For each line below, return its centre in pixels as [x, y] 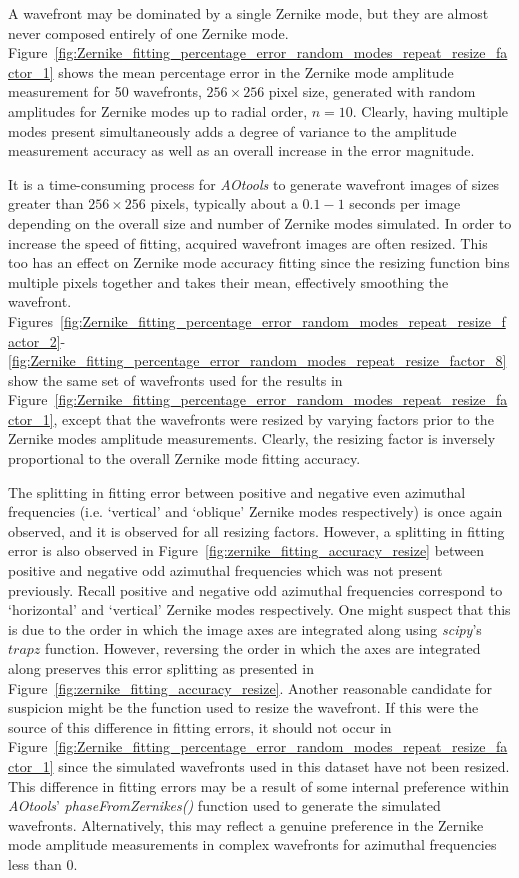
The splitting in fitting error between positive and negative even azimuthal [237, 491]
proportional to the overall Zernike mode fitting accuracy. [184, 458]
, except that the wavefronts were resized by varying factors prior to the [273, 418]
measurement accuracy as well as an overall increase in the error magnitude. [241, 150]
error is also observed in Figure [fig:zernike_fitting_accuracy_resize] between [246, 550]
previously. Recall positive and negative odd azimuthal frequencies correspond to [255, 589]
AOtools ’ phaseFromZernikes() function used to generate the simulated [224, 805]
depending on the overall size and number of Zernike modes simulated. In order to [260, 222]
